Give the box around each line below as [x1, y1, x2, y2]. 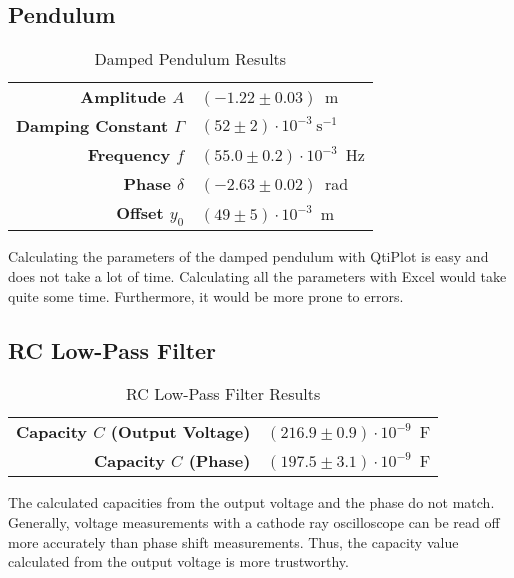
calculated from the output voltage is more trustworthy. [8, 551, 349, 572]
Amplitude [80, 85, 167, 109]
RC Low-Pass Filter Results [125, 382, 321, 406]
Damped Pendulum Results [94, 47, 287, 71]
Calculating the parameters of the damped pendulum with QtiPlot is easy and [8, 246, 489, 267]
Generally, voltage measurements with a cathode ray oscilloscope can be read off [8, 511, 500, 532]
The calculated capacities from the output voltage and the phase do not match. [8, 492, 495, 513]
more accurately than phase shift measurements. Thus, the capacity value [8, 531, 459, 552]
